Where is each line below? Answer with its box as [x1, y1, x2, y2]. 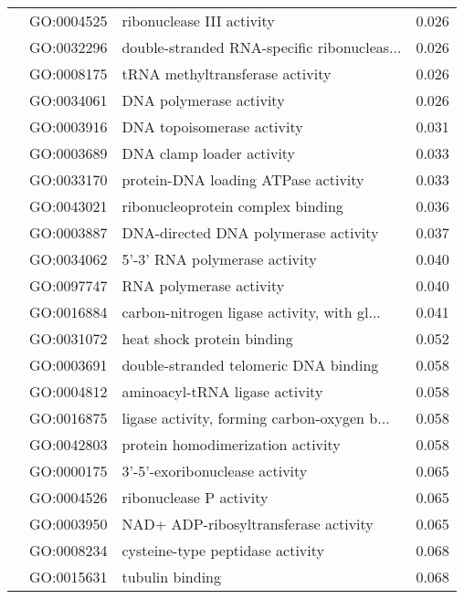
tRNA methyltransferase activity [121, 63, 332, 84]
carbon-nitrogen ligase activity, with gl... [121, 301, 381, 322]
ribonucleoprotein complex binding [121, 195, 343, 216]
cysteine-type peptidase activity [121, 540, 324, 561]
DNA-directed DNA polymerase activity [121, 222, 379, 243]
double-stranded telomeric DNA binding [121, 354, 379, 375]
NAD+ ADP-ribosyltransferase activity [121, 513, 374, 534]
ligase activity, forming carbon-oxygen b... [121, 407, 390, 428]
